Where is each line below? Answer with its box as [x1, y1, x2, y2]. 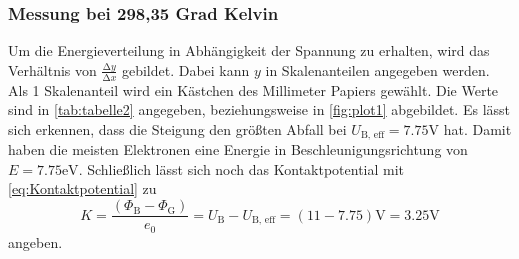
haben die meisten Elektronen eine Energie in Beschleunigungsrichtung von [8, 139, 468, 160]
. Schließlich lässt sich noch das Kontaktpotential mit [78, 158, 405, 179]
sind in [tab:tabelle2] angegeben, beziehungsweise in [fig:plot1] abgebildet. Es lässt [8, 99, 510, 120]
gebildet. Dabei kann [121, 59, 250, 80]
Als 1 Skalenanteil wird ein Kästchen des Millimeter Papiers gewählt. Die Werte [8, 79, 499, 100]
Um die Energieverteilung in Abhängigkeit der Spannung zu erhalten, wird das [8, 40, 490, 61]
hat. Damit [443, 118, 512, 139]
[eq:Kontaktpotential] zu [8, 178, 157, 199]
